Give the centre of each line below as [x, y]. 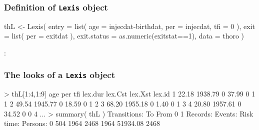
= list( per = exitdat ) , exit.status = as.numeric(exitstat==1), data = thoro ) [124, 36]
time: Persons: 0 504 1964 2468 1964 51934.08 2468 [82, 123]
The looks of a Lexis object [59, 75]
